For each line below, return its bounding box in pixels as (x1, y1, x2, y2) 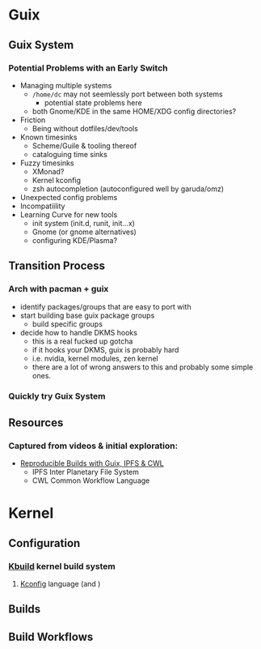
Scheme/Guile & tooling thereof (32, 140, 137, 151)
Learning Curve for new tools (19, 209, 118, 220)
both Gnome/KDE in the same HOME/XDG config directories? (32, 106, 237, 116)
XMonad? (32, 166, 65, 176)
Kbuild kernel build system (8, 561, 116, 572)
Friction (19, 115, 46, 125)
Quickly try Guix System (8, 391, 106, 402)
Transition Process (8, 259, 106, 273)
